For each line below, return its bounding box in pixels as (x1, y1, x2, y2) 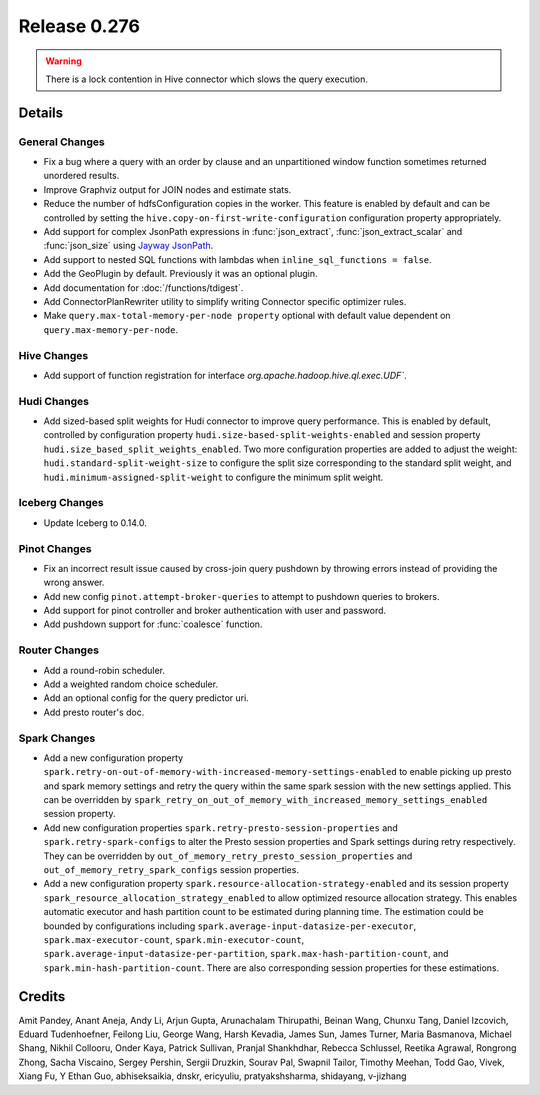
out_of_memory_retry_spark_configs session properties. (43, 864, 300, 876)
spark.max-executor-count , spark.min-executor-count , (43, 934, 305, 945)
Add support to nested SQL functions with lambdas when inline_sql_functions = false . (43, 253, 432, 265)
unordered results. (43, 170, 120, 182)
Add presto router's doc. (43, 706, 145, 718)
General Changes (18, 135, 105, 149)
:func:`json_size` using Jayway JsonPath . (43, 240, 214, 252)
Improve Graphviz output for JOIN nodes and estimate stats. (43, 183, 292, 195)
